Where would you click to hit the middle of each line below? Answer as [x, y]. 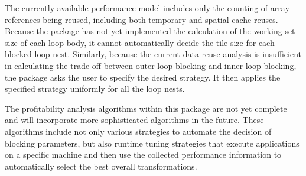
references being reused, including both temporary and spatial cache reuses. [141, 19]
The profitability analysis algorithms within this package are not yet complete [146, 108]
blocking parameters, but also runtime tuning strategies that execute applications [152, 143]
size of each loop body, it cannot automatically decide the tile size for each [140, 42]
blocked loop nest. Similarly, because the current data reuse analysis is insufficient [153, 54]
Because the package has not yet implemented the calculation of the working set [150, 31]
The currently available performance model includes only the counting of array [147, 8]
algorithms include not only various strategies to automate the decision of [138, 131]
